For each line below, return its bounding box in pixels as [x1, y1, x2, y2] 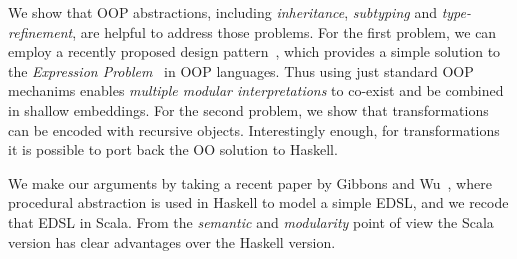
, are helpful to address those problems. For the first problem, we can [72, 21, 497, 42]
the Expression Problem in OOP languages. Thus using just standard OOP [8, 60, 474, 81]
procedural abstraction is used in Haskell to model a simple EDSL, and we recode [8, 192, 509, 213]
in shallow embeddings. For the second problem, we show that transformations [8, 99, 489, 120]
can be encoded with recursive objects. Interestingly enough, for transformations [8, 119, 500, 140]
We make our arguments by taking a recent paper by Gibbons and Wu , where [8, 172, 492, 193]
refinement [8, 21, 73, 42]
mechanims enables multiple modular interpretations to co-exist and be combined [8, 80, 504, 101]
